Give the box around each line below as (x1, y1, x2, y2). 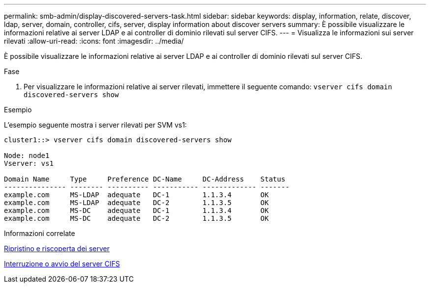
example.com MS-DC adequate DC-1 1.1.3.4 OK (4, 207, 269, 214)
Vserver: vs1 (4, 159, 54, 167)
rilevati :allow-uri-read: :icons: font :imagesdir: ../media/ (4, 37, 184, 45)
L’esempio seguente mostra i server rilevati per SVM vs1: (4, 121, 187, 129)
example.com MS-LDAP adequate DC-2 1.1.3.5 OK (4, 199, 269, 207)
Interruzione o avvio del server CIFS (4, 260, 120, 268)
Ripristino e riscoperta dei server (4, 244, 110, 253)
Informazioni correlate (4, 229, 75, 237)
